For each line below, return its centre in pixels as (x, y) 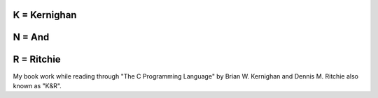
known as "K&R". (37, 85)
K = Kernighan (45, 15)
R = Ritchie (37, 59)
